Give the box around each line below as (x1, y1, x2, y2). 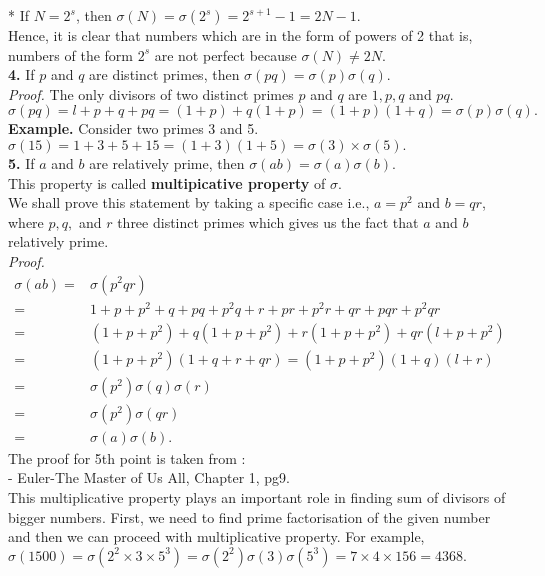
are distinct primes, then (89, 64, 240, 85)
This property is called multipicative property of (8, 172, 326, 193)
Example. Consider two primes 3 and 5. (8, 118, 259, 139)
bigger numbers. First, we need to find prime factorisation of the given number (8, 506, 491, 527)
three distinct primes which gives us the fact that (117, 211, 419, 232)
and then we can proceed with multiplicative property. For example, (8, 526, 425, 547)
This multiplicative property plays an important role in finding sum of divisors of (8, 487, 506, 508)
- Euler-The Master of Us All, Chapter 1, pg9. (8, 467, 291, 488)
